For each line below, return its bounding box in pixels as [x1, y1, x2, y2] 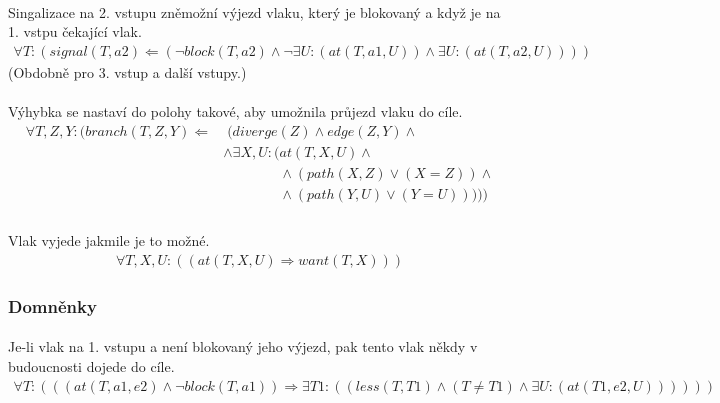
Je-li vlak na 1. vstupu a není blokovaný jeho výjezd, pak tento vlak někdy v [8, 336, 478, 357]
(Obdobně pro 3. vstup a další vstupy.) [8, 61, 247, 82]
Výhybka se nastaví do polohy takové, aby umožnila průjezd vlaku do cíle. [8, 101, 463, 121]
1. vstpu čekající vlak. [8, 21, 142, 42]
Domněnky [8, 293, 97, 318]
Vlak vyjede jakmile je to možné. [8, 230, 210, 251]
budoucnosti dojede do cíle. [8, 356, 175, 376]
